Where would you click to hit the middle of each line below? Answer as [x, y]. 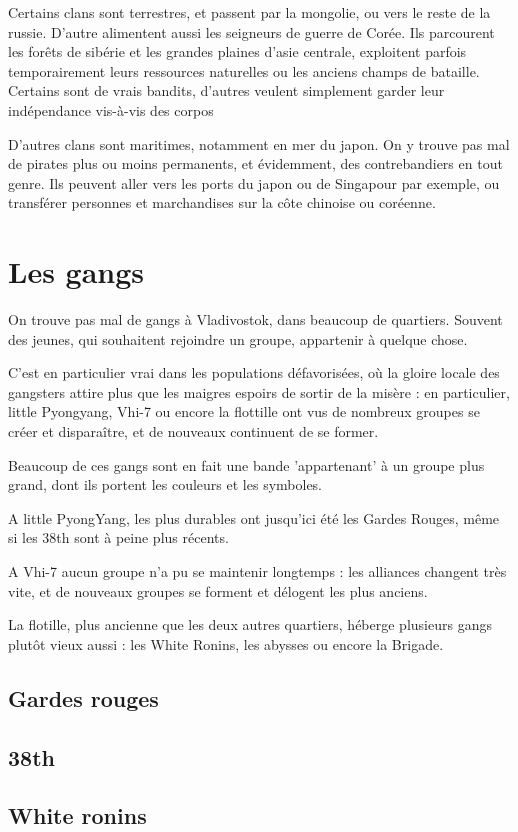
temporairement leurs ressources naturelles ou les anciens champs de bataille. [244, 70]
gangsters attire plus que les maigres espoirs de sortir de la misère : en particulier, [259, 391]
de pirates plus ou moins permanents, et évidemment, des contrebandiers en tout [255, 163]
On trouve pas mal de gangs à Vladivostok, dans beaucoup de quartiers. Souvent [255, 319]
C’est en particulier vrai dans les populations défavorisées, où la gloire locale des [254, 372]
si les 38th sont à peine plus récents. [118, 537]
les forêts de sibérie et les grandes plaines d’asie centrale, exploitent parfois [237, 51]
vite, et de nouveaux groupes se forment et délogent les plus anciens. [218, 590]
